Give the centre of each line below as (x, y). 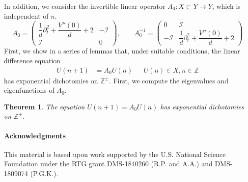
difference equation (32, 60)
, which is (226, 6)
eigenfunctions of (29, 90)
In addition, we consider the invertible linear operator (85, 6)
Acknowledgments (35, 135)
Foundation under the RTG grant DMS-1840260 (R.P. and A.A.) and (108, 164)
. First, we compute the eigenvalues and (168, 80)
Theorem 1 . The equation (44, 106)
